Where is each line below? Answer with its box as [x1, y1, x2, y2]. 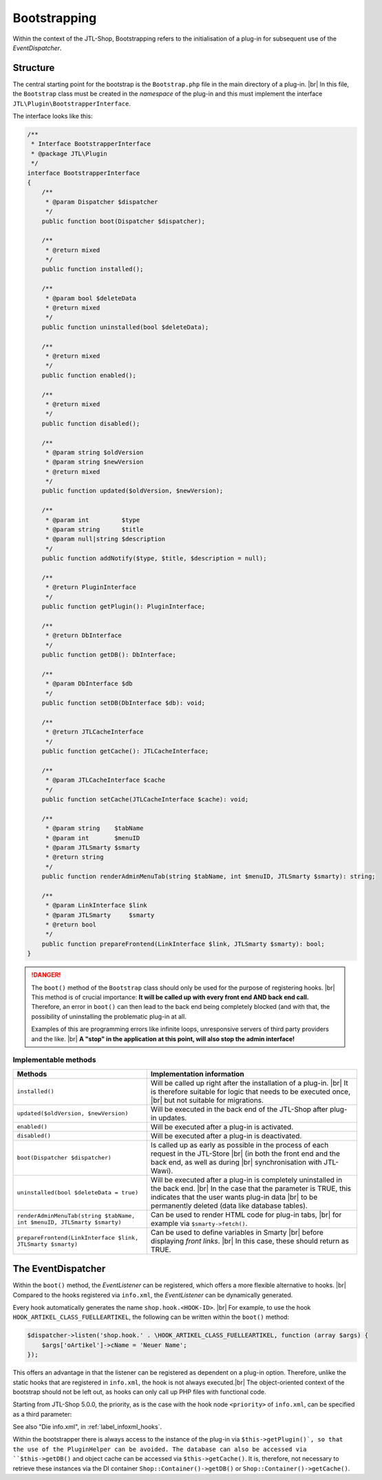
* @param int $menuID [45, 834, 140, 842]
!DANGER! [31, 971, 61, 979]
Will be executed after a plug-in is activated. [150, 1122, 294, 1132]
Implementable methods [12, 1055, 96, 1065]
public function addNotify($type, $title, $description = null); [41, 554, 267, 563]
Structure [12, 62, 55, 74]
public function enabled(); [41, 371, 137, 379]
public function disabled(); [41, 419, 140, 427]
